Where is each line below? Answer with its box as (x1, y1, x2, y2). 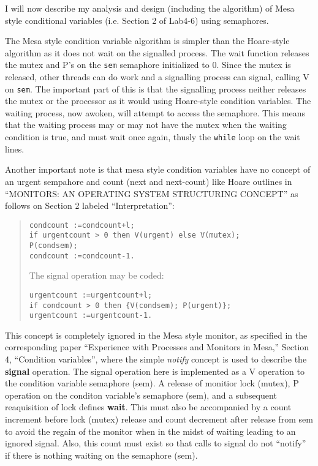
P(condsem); (29, 241, 78, 250)
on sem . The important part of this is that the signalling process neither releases (5, 82, 306, 95)
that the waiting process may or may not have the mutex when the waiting (5, 118, 287, 131)
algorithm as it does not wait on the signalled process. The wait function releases (5, 46, 309, 59)
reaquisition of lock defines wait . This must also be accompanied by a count (5, 400, 292, 413)
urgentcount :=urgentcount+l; (29, 290, 153, 299)
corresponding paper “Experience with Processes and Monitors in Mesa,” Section (5, 340, 309, 353)
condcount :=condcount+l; (29, 220, 135, 230)
